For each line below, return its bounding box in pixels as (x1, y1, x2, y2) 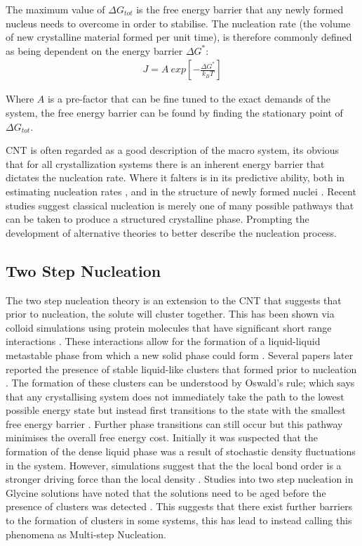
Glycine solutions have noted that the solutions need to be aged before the (6, 485, 326, 500)
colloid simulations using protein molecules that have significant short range (6, 320, 332, 334)
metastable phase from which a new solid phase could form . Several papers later (6, 347, 354, 362)
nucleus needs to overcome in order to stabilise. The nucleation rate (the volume (6, 15, 351, 30)
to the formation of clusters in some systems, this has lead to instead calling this (6, 513, 352, 528)
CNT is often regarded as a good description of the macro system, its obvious (6, 143, 340, 157)
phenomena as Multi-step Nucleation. (6, 526, 166, 541)
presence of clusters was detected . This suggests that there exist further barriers (6, 499, 353, 514)
